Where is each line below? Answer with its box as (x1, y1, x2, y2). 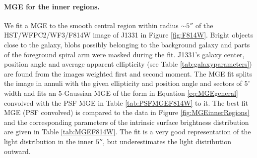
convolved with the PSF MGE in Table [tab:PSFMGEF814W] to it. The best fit (4, 97, 249, 108)
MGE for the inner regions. (4, 1, 100, 11)
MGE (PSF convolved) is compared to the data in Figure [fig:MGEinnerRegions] (4, 107, 250, 118)
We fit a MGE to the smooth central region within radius (4, 20, 179, 30)
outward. (4, 146, 31, 156)
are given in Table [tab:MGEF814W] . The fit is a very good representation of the (4, 126, 251, 137)
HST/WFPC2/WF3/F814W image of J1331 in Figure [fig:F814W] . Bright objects (4, 30, 254, 40)
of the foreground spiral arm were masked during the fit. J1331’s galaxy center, (4, 49, 245, 59)
